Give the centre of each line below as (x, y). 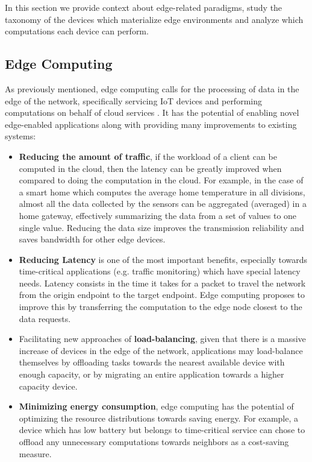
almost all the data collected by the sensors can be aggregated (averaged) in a (163, 204)
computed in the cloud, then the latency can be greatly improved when (150, 168)
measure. (35, 453)
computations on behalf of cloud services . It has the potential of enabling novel (152, 112)
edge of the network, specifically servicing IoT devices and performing (133, 100)
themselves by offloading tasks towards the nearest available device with (152, 362)
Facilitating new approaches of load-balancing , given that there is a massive (162, 339)
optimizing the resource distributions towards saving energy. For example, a (159, 418)
